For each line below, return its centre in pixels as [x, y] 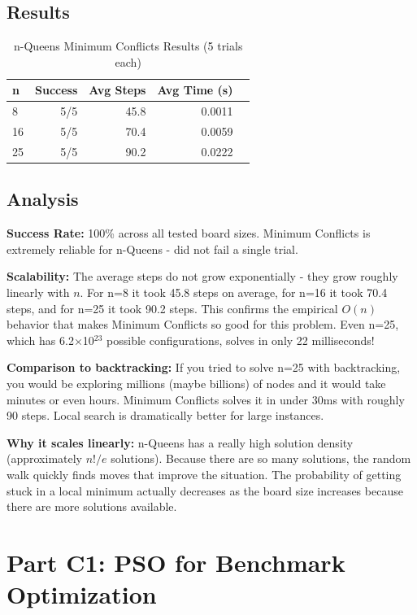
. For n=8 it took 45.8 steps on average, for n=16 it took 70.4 [234, 292]
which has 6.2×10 [50, 340]
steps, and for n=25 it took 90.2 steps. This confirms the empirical [172, 308]
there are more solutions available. [92, 506]
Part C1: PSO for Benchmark [176, 562]
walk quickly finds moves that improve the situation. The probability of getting [204, 474]
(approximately [45, 458]
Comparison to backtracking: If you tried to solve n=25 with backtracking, [204, 367]
